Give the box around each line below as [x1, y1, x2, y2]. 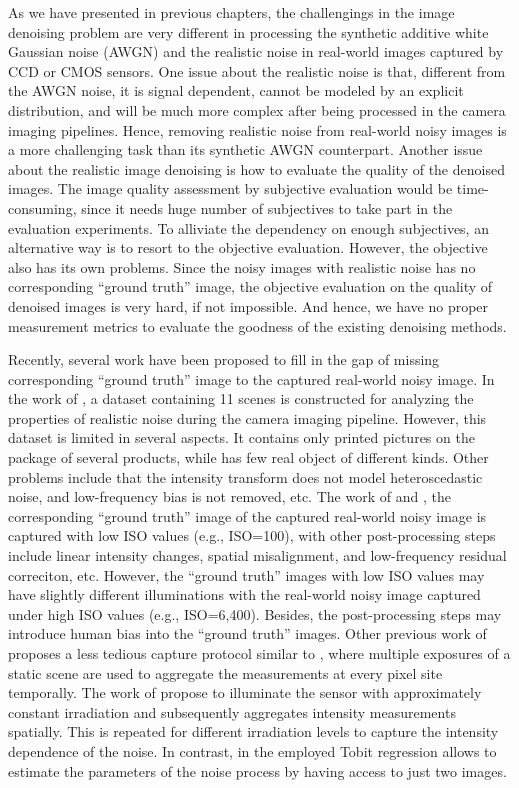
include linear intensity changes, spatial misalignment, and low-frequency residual [8, 545, 507, 566]
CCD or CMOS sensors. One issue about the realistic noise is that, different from [8, 60, 506, 81]
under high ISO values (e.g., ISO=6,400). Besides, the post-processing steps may [8, 603, 502, 624]
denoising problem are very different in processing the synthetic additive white [8, 21, 489, 42]
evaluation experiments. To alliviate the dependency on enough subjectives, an [8, 217, 489, 238]
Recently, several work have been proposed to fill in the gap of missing [8, 349, 440, 370]
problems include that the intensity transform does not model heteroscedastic [8, 466, 483, 487]
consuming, [8, 197, 77, 218]
